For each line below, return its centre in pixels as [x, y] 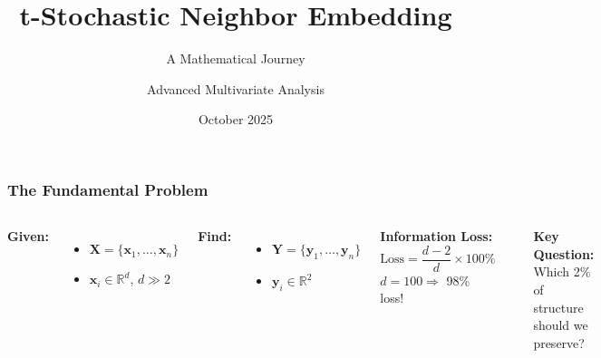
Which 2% [562, 271]
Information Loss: [436, 236]
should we [561, 325]
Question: [564, 253]
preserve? [559, 342]
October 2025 [236, 119]
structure [558, 307]
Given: [28, 236]
